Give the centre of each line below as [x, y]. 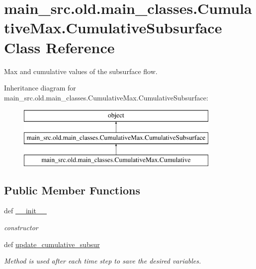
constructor [21, 227]
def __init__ [25, 211]
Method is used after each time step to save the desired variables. [103, 261]
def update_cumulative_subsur [52, 244]
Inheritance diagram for [40, 88]
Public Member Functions [72, 190]
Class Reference [59, 47]
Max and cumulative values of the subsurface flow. [81, 71]
